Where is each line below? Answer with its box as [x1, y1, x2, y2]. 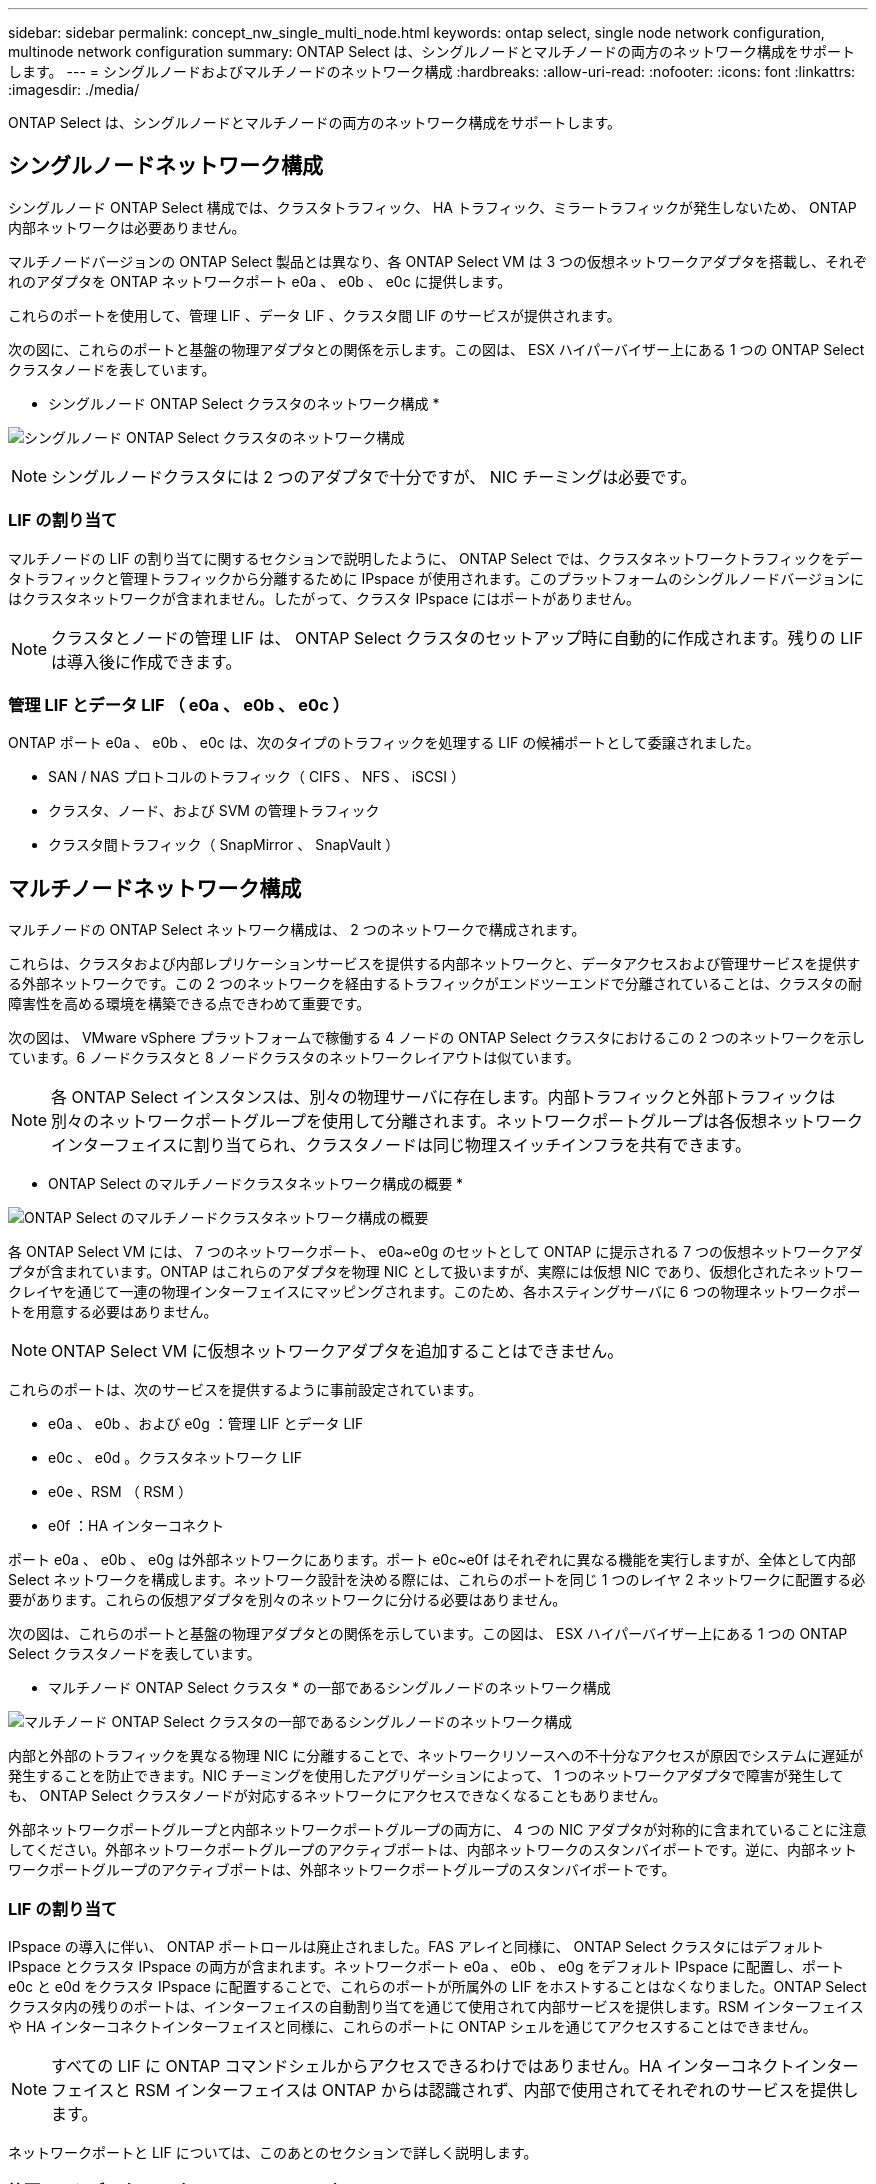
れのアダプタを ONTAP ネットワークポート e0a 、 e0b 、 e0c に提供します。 [8, 272, 512, 290]
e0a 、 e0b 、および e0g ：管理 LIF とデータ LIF [48, 1415, 364, 1433]
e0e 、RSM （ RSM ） [48, 1483, 193, 1501]
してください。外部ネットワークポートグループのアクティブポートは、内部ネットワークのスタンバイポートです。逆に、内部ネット [8, 1841, 857, 1859]
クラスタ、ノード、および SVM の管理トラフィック [48, 802, 380, 820]
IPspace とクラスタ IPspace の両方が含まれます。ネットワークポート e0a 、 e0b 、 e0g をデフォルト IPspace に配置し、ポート [8, 1957, 845, 1975]
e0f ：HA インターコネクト [48, 1517, 225, 1535]
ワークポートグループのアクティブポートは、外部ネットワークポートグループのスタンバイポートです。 [8, 1861, 676, 1879]
